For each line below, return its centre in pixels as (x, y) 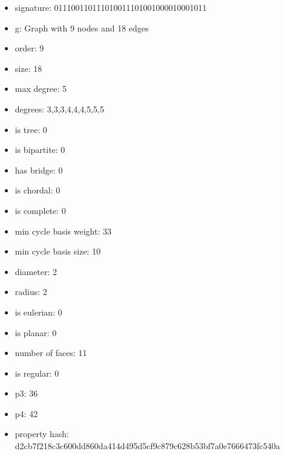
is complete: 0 (40, 210)
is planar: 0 (36, 332)
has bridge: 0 (39, 170)
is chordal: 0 (38, 190)
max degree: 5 (41, 89)
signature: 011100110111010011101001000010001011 (111, 7)
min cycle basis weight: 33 (63, 231)
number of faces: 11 (51, 353)
